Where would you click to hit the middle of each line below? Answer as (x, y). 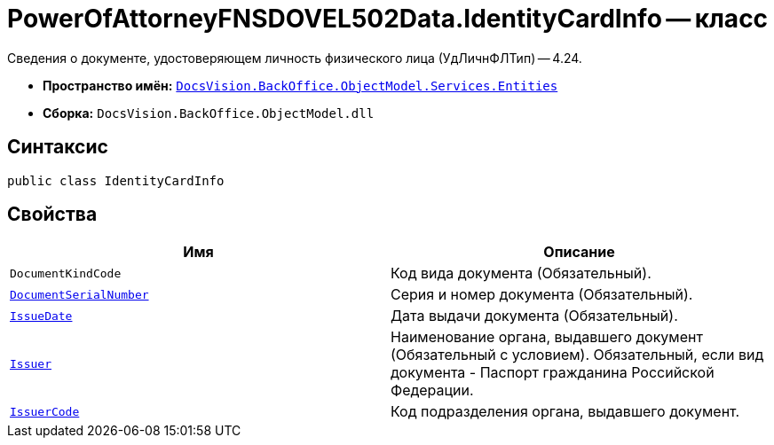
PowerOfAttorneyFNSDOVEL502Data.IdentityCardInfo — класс (388, 19)
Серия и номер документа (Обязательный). (542, 295)
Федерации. (432, 390)
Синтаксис (58, 147)
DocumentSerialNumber (79, 294)
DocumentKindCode (66, 273)
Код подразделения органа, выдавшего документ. (565, 412)
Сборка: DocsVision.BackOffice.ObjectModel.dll (209, 113)
